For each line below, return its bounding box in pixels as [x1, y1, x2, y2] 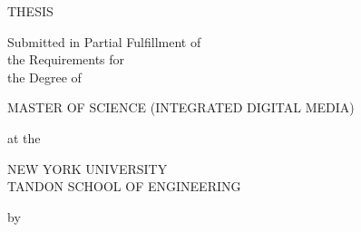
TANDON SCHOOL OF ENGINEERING [7, 177, 241, 196]
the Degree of [7, 67, 82, 86]
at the [7, 128, 41, 147]
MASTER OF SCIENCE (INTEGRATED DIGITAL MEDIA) [7, 98, 355, 117]
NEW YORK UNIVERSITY [7, 159, 168, 178]
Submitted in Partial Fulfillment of [7, 32, 201, 51]
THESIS [7, 2, 54, 20]
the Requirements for [7, 50, 125, 69]
